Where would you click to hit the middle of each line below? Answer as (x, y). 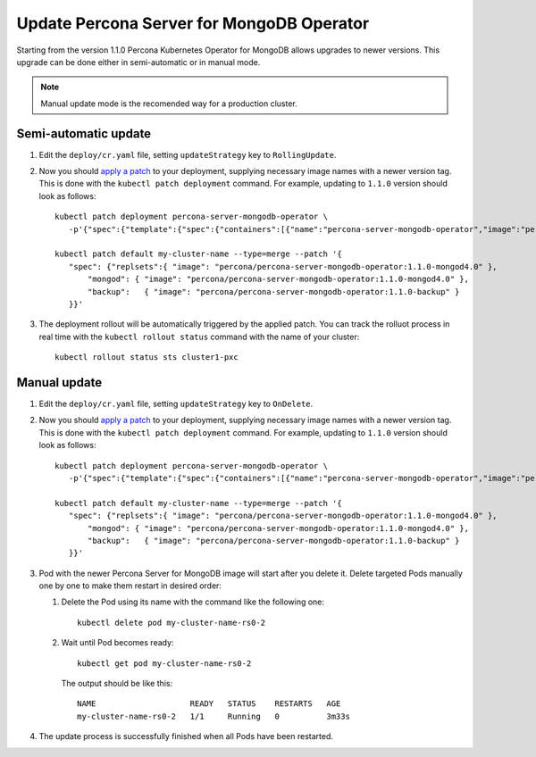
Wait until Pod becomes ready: (117, 643)
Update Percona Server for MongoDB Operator (193, 23)
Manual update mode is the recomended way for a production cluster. (169, 104)
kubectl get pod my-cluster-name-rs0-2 (164, 663)
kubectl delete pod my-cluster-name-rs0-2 (172, 622)
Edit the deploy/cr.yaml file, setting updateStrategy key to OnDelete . (176, 403)
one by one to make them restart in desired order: (130, 586)
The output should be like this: (117, 684)
